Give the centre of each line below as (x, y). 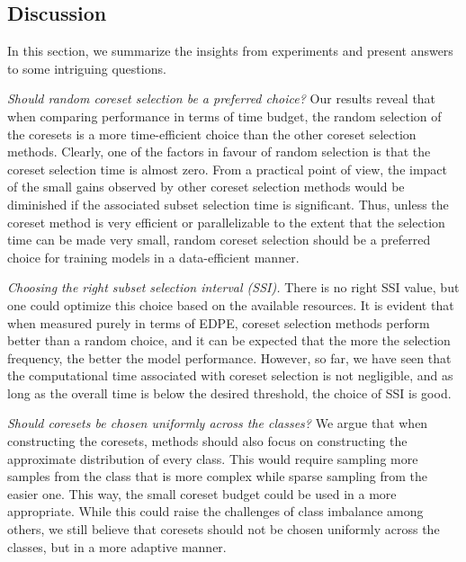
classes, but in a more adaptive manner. (117, 546)
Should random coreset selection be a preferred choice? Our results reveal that (222, 98)
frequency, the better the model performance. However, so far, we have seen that (229, 357)
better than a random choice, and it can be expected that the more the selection (229, 340)
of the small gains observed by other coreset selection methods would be (206, 187)
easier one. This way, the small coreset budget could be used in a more (202, 493)
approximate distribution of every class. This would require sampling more (213, 458)
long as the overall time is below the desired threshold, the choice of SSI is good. (229, 393)
